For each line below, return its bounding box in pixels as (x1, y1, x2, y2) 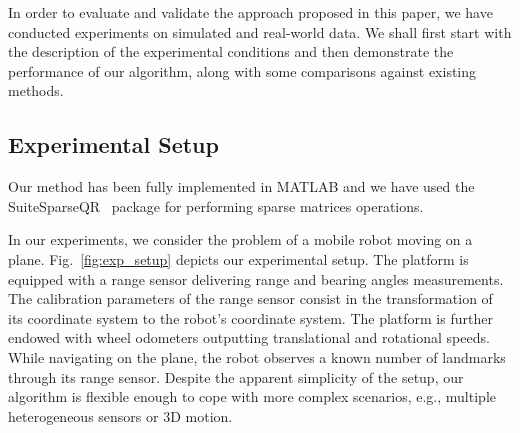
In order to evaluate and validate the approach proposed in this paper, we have (8, 2, 493, 22)
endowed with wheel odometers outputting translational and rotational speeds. (8, 327, 490, 348)
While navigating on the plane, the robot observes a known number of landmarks (8, 346, 506, 367)
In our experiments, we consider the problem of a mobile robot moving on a (8, 229, 473, 250)
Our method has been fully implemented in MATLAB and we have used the (8, 176, 475, 197)
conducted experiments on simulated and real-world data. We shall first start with (8, 21, 512, 42)
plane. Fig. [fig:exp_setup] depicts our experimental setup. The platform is (8, 248, 469, 269)
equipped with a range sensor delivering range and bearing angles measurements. (8, 268, 504, 289)
